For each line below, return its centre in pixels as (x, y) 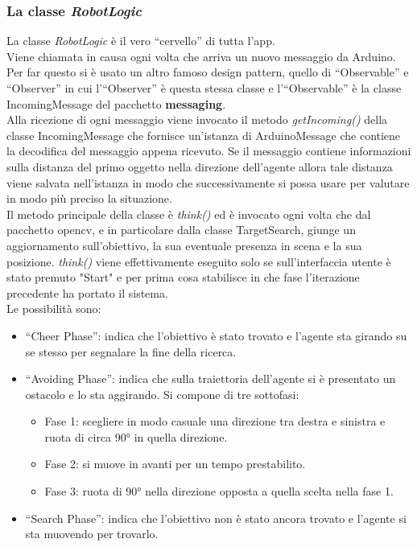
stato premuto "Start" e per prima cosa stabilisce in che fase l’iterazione (183, 277)
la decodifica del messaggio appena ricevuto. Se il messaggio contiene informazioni (209, 151)
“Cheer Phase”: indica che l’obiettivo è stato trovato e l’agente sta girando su (216, 335)
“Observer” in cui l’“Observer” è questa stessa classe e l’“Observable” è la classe (204, 88)
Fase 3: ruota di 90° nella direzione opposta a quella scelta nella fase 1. (219, 491)
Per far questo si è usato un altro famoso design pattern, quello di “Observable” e (208, 72)
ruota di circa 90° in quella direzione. (136, 436)
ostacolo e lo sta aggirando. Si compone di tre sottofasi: (162, 394)
